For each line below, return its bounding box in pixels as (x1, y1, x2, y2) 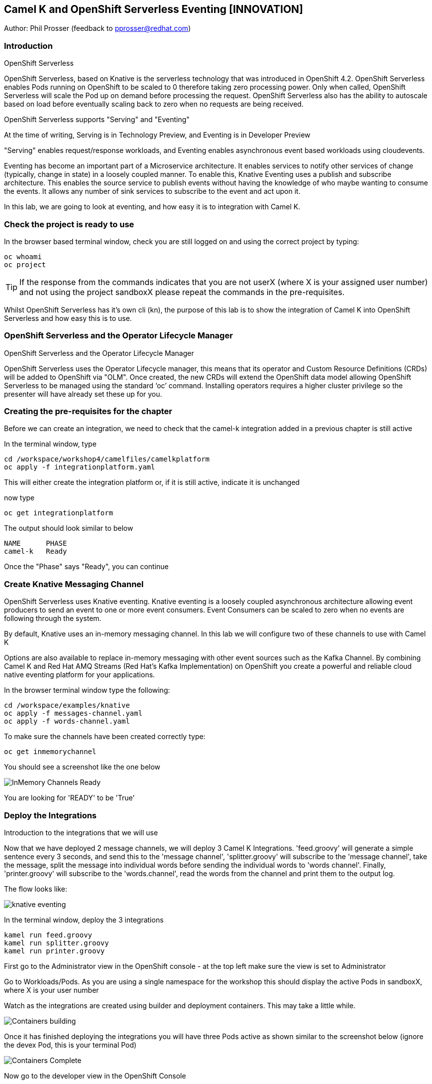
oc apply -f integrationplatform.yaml (4, 463, 155, 471)
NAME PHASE (4, 539, 67, 548)
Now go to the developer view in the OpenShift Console (4, 1071, 186, 1080)
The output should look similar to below (4, 524, 133, 533)
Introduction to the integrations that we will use (4, 828, 158, 837)
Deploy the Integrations (4, 810, 97, 820)
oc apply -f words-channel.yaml (4, 717, 130, 726)
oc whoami (4, 252, 42, 261)
